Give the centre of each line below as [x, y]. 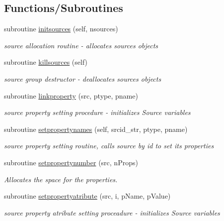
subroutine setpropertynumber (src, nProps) [71, 162]
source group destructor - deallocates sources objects [83, 78]
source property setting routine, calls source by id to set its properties [109, 146]
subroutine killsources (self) [46, 62]
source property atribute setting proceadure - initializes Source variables [112, 212]
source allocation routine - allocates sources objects [81, 45]
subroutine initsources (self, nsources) [61, 29]
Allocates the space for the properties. [61, 179]
